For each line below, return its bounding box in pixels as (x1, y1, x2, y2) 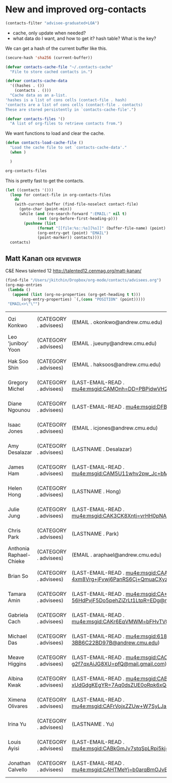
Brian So (8, 573, 29, 580)
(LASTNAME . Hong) (71, 488, 121, 495)
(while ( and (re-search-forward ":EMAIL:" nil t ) (18, 211, 127, 216)
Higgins (8, 660, 27, 668)
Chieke (8, 558, 25, 565)
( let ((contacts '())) (5, 187, 54, 193)
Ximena (8, 696, 27, 704)
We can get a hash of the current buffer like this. (5, 45, 107, 51)
